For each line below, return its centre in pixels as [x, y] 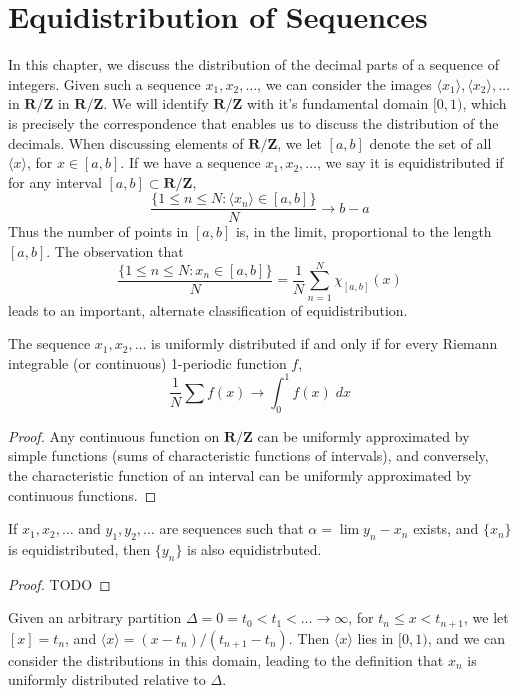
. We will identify [156, 103]
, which [484, 103]
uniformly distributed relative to [107, 679]
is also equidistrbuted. [254, 548]
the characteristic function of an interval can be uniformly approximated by [240, 474]
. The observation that [115, 250]
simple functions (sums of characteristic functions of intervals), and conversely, [248, 455]
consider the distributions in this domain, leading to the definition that [226, 659]
